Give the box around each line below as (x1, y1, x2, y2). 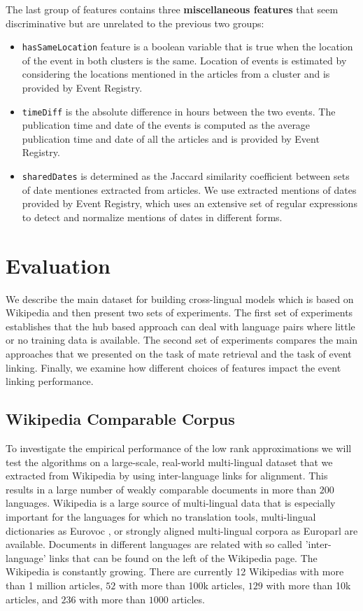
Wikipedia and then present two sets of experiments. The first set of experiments (6, 305, 353, 320)
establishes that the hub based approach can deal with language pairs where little (6, 318, 355, 333)
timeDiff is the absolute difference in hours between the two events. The (22, 104, 336, 118)
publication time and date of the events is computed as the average (22, 118, 311, 132)
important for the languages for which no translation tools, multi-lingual (6, 509, 316, 524)
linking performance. (6, 374, 94, 388)
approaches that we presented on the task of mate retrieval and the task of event (6, 346, 352, 360)
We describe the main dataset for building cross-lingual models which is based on (6, 291, 354, 306)
